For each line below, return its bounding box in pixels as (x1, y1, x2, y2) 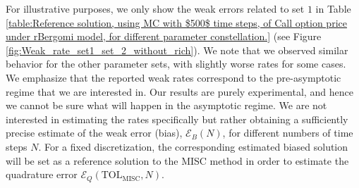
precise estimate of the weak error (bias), (6, 125, 183, 140)
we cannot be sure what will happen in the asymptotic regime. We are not (6, 98, 327, 113)
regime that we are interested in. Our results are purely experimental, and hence (6, 84, 353, 99)
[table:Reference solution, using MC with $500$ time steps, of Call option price (6, 15, 347, 30)
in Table (315, 1, 351, 15)
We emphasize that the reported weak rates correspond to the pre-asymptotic (6, 70, 341, 84)
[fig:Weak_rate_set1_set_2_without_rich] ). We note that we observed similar (6, 42, 348, 57)
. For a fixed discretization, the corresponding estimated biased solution (38, 139, 348, 153)
